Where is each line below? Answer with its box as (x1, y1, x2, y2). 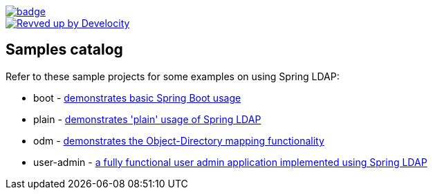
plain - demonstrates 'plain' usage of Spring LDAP (33, 113, 261, 125)
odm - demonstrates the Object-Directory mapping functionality (33, 134, 324, 147)
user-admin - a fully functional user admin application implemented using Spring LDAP (33, 156, 427, 168)
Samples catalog (6, 41, 123, 59)
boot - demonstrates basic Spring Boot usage (33, 91, 241, 104)
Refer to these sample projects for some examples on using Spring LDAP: (6, 70, 340, 82)
